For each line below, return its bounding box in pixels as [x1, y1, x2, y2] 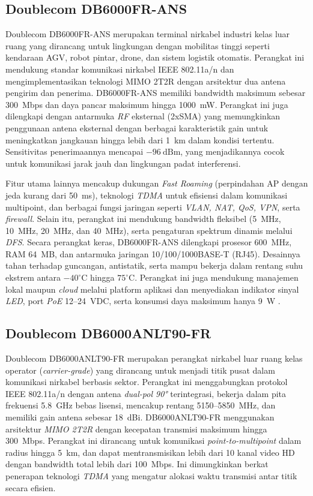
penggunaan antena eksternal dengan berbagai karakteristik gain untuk [5, 121, 269, 134]
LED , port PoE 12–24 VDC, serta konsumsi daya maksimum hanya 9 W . [5, 294, 281, 307]
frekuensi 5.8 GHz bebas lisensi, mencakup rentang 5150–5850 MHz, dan [5, 399, 276, 411]
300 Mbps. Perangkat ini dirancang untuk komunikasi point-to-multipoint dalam [5, 434, 302, 447]
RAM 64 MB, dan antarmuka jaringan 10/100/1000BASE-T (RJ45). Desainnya [5, 247, 300, 260]
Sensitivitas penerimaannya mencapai [5, 145, 144, 158]
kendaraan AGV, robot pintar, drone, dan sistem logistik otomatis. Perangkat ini [5, 51, 305, 64]
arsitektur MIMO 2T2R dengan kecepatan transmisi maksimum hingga [5, 422, 267, 435]
